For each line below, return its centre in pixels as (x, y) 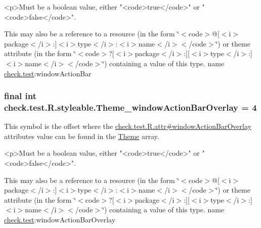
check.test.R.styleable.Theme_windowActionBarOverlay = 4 (130, 107)
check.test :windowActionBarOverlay (60, 220)
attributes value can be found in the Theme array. (82, 136)
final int (20, 96)
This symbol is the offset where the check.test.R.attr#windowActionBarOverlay (128, 126)
